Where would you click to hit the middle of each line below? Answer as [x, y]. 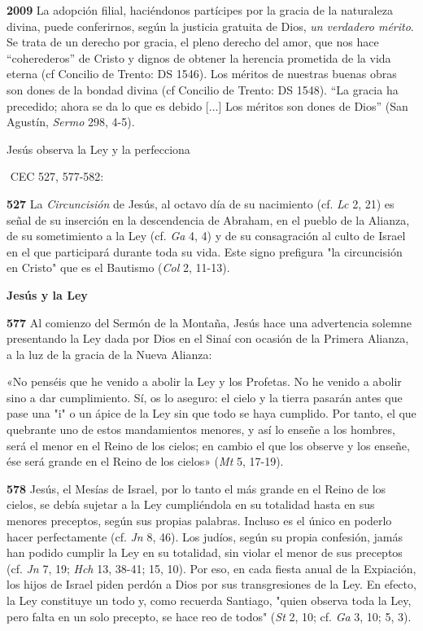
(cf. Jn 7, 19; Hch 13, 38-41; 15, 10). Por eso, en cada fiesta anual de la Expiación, [211, 568]
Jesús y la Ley [47, 294]
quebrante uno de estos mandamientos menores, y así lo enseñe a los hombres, [201, 429]
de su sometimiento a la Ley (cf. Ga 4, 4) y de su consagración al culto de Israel [206, 236]
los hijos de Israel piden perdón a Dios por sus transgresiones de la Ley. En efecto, [211, 584]
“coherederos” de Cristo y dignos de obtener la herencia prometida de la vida [199, 57]
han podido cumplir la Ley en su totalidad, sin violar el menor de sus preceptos [205, 552]
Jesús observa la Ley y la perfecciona [98, 149]
